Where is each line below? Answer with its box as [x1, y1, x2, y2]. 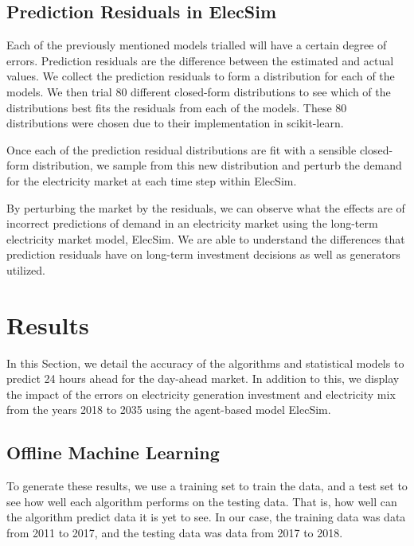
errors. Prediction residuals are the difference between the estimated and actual [6, 52, 394, 68]
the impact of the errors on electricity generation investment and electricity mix [6, 385, 396, 402]
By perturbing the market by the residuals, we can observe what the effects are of [6, 199, 405, 216]
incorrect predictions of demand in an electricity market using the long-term [6, 215, 378, 232]
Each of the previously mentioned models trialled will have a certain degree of [6, 37, 387, 53]
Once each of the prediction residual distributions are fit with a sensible [6, 141, 357, 158]
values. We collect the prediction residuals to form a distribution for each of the [6, 68, 395, 84]
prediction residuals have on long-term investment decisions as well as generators [6, 246, 400, 263]
